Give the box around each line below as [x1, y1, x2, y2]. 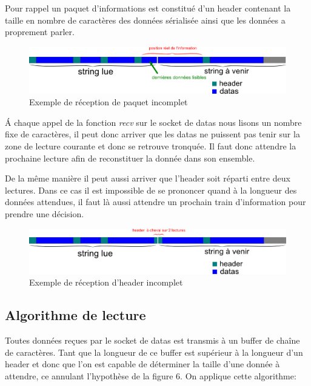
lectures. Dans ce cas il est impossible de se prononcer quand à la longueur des [5, 183, 297, 196]
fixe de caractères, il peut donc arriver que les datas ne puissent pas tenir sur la [5, 128, 300, 140]
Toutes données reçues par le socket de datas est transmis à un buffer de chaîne [5, 334, 300, 347]
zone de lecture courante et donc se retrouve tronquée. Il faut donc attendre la [5, 139, 296, 152]
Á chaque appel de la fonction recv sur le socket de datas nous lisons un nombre [5, 116, 302, 128]
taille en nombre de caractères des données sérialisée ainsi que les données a [5, 13, 286, 26]
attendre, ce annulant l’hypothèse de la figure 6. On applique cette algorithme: [5, 370, 296, 382]
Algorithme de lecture [5, 306, 146, 324]
